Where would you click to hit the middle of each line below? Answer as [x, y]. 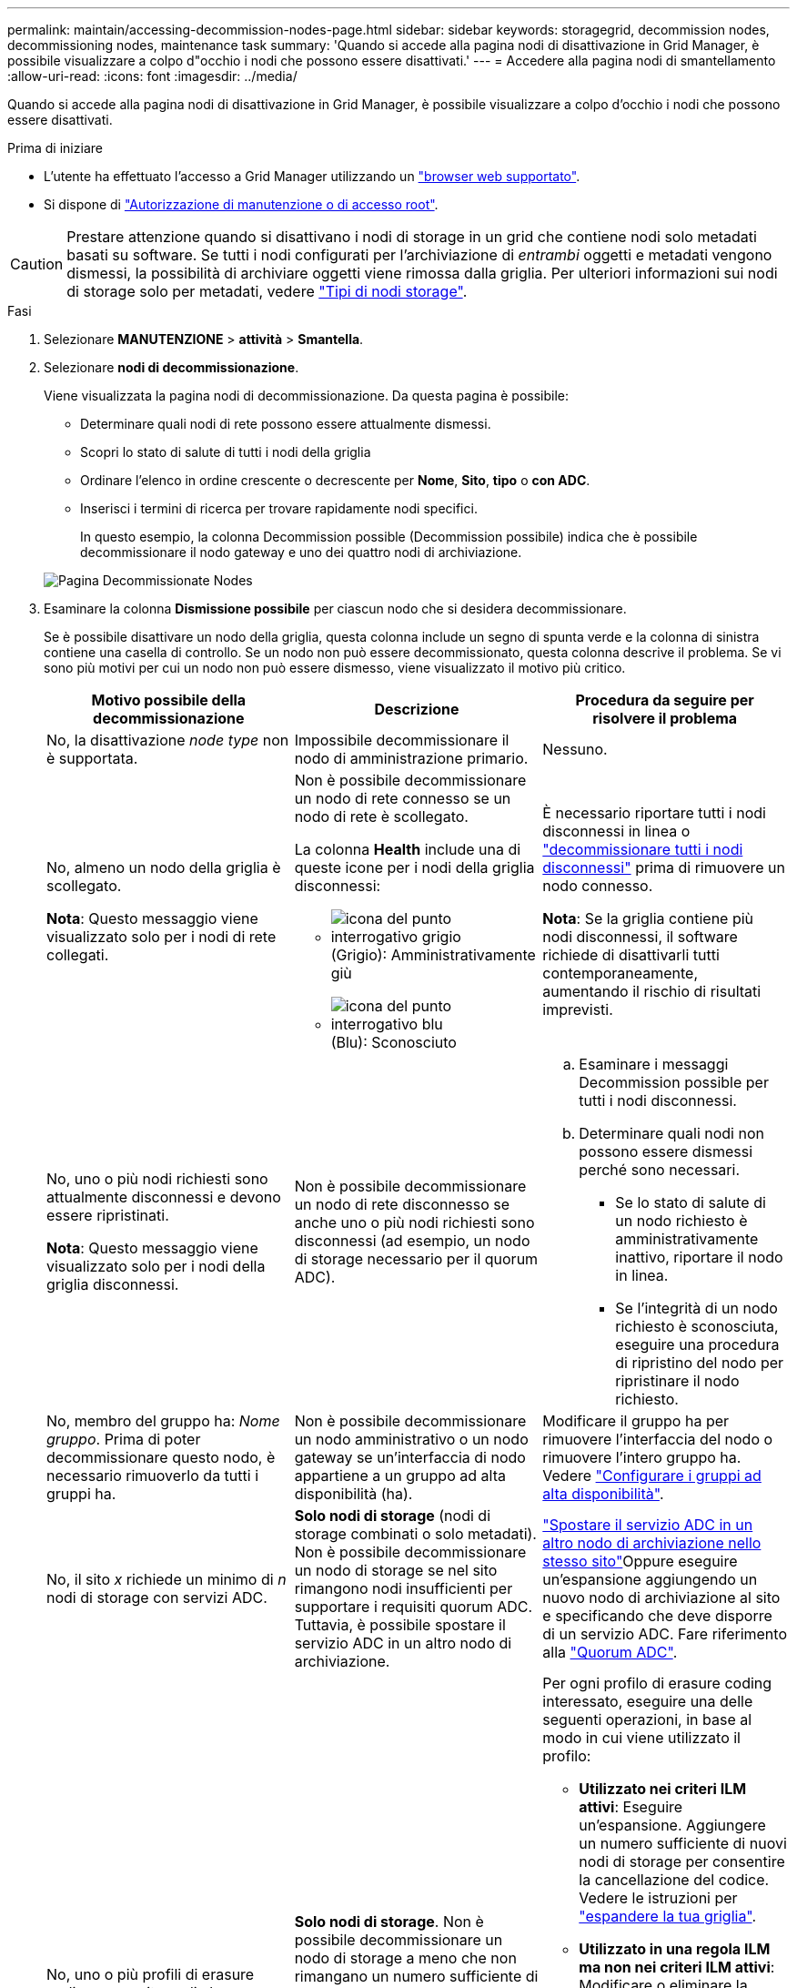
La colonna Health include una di [408, 849]
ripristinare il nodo [677, 1381]
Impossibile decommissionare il [402, 740]
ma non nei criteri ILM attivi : [677, 1967]
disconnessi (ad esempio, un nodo [412, 1241]
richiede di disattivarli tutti [631, 955]
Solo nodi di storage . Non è [389, 1922]
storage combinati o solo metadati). [415, 1534]
